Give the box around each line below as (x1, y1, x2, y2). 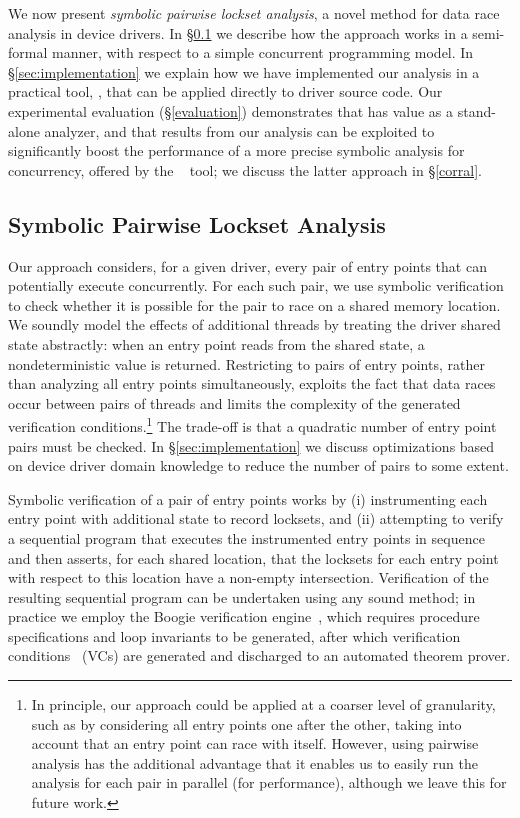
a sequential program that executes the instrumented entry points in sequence (8, 527, 485, 548)
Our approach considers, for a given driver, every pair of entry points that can (8, 255, 487, 276)
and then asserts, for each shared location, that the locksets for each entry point (8, 547, 499, 568)
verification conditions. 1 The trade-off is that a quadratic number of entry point (8, 413, 497, 436)
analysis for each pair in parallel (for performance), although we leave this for (31, 772, 507, 793)
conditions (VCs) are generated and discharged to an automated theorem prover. (8, 645, 511, 666)
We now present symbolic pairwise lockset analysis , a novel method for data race (8, 3, 500, 23)
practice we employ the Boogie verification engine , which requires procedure (8, 606, 480, 627)
